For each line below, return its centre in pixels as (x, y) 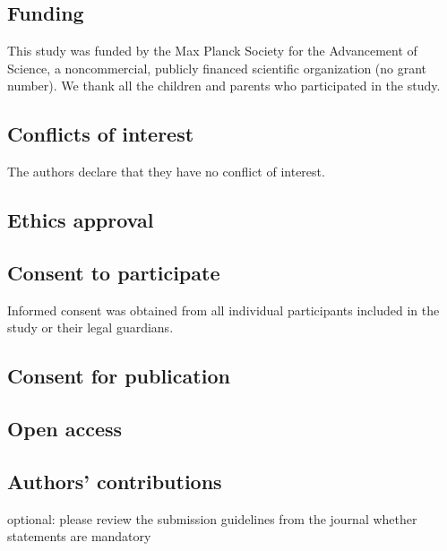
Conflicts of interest (101, 134)
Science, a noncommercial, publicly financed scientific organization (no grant (217, 68)
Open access (65, 429)
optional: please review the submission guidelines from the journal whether (212, 518)
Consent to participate (114, 272)
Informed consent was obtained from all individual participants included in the (223, 310)
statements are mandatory (79, 536)
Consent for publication (119, 376)
